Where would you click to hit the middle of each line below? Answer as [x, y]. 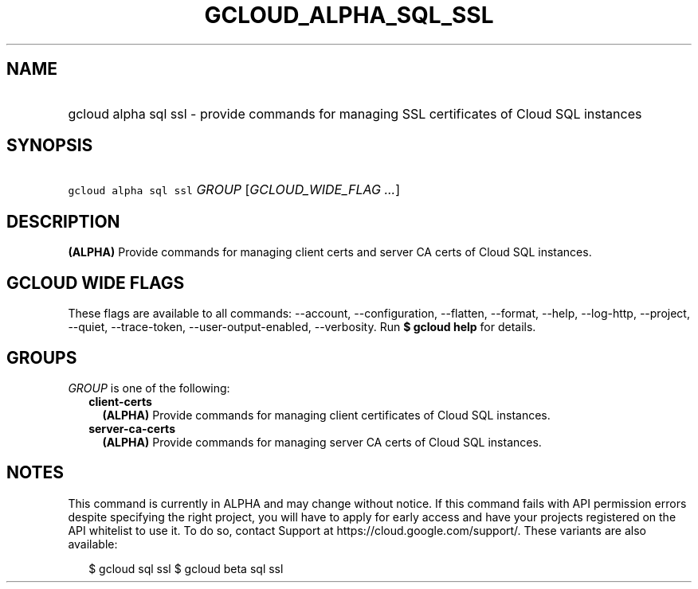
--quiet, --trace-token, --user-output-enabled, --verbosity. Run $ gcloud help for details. [302, 327]
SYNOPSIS [50, 146]
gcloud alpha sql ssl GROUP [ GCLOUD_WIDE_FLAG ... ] [234, 190]
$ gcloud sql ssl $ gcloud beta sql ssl [186, 568]
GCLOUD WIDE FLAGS [96, 283]
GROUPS [42, 357]
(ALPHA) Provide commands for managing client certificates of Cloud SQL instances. [326, 415]
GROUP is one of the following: [149, 388]
